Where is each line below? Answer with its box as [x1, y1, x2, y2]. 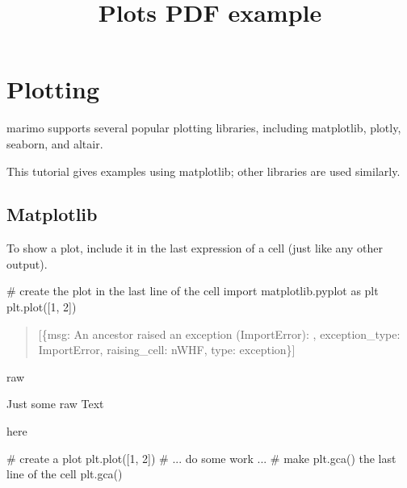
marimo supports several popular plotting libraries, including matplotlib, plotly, [6, 119, 401, 136]
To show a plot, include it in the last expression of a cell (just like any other [6, 240, 383, 257]
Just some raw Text [6, 395, 104, 412]
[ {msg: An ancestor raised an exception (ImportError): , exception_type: [38, 325, 401, 342]
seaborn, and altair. [6, 135, 103, 152]
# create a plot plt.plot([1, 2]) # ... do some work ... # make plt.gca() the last [6, 449, 397, 466]
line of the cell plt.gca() [6, 465, 123, 482]
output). [6, 255, 48, 272]
